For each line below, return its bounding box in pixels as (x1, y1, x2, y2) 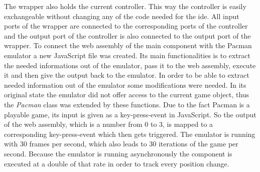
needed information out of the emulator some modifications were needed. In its (4, 79, 246, 90)
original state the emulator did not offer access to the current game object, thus (4, 89, 249, 100)
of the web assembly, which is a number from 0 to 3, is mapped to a (4, 119, 213, 129)
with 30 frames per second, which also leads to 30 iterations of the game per (4, 138, 238, 149)
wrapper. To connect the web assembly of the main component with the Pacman (4, 40, 252, 51)
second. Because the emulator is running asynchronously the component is (4, 148, 232, 158)
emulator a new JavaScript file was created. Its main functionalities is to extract (4, 50, 251, 60)
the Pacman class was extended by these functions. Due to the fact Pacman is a (4, 99, 250, 109)
